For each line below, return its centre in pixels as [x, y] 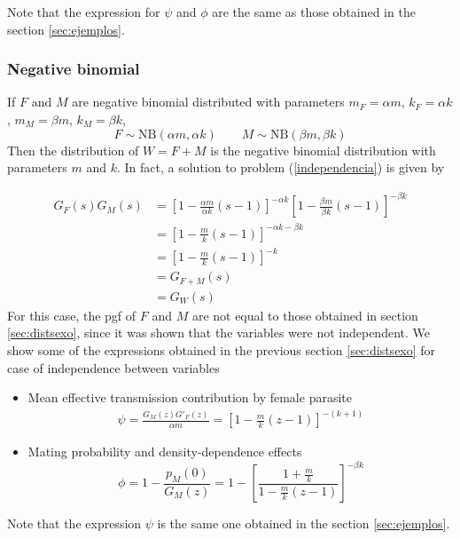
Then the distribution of [73, 150]
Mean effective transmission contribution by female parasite [190, 397]
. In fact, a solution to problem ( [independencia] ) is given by [281, 167]
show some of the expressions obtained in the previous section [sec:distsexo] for [222, 350]
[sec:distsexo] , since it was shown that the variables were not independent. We [218, 333]
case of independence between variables [113, 367]
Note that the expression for [84, 12]
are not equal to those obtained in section [305, 315]
